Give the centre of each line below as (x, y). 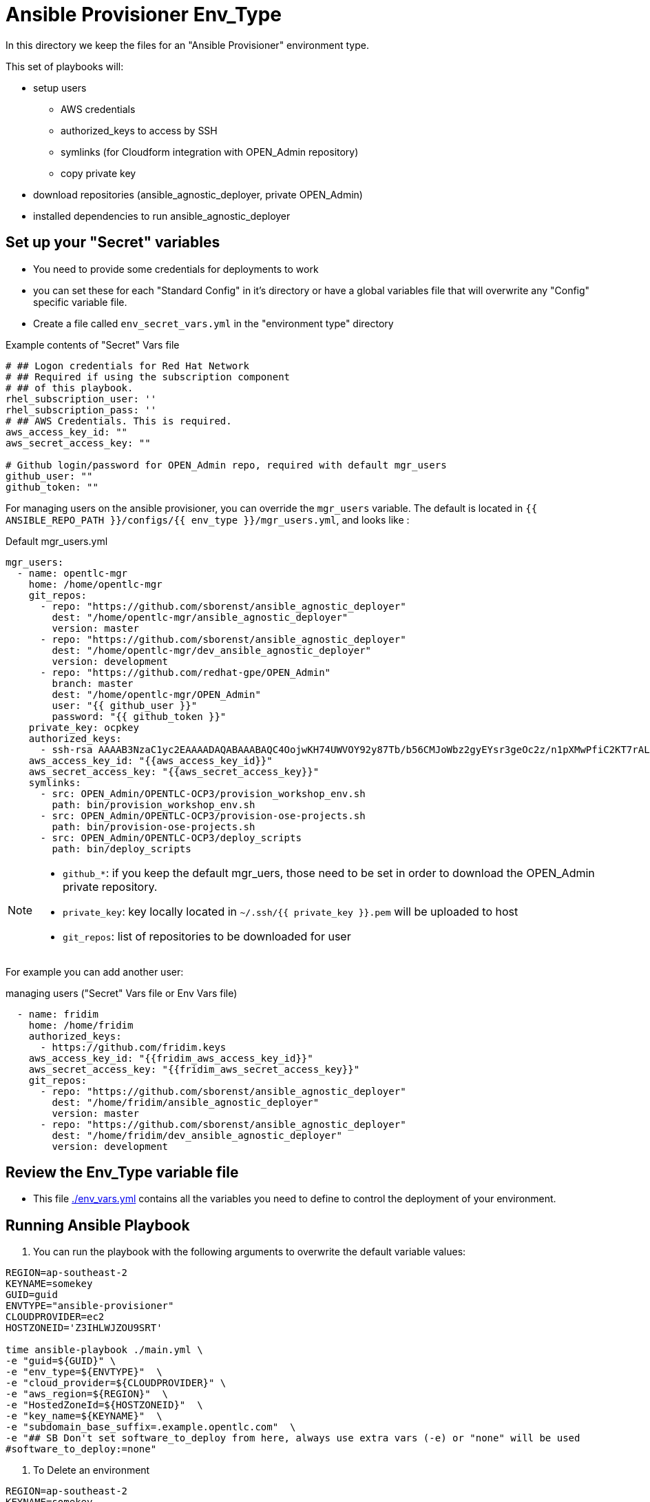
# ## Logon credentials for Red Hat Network (128, 366)
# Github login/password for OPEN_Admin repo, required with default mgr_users (226, 465)
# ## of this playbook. (70, 388)
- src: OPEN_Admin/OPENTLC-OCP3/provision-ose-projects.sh (203, 815)
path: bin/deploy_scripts (122, 848)
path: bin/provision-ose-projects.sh (154, 826)
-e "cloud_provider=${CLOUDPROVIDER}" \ (116, 1383)
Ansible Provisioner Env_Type (144, 14)
